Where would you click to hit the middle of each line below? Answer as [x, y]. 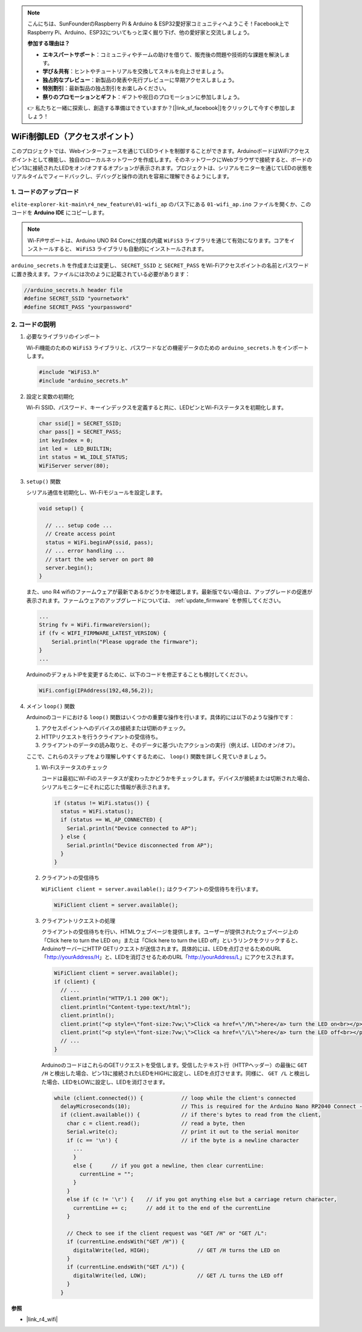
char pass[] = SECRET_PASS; [80, 432]
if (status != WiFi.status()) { [102, 803]
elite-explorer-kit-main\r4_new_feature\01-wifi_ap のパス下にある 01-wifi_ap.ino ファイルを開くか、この [161, 204]
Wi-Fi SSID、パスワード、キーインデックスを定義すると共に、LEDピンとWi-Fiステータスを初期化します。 [156, 407]
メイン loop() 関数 [51, 706]
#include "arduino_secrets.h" [84, 380]
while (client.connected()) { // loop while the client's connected [175, 1098]
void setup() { [61, 509]
